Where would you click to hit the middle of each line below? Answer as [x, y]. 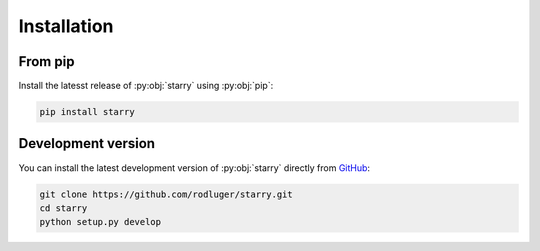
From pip [46, 61]
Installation [66, 26]
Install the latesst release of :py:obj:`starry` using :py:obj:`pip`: [146, 86]
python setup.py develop [100, 222]
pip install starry [87, 112]
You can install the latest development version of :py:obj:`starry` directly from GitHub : [194, 167]
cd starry [63, 208]
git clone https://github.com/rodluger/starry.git [166, 194]
